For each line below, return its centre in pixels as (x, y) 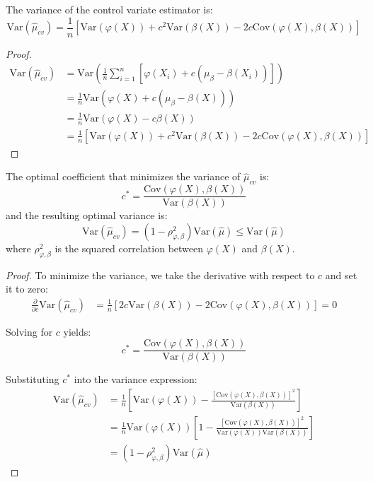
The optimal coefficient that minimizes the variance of (123, 176)
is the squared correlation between (129, 248)
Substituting (33, 379)
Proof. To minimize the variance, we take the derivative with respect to (160, 275)
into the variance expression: (136, 379)
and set (341, 275)
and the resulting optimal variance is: (87, 215)
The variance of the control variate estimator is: (109, 9)
